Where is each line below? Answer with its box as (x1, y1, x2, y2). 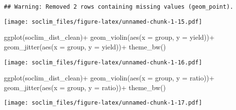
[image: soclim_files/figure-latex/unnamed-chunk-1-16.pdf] (4, 59, 202, 66)
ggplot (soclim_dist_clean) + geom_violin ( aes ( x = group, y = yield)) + (4, 32, 215, 42)
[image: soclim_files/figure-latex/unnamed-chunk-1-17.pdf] (4, 99, 202, 107)
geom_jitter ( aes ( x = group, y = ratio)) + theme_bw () (4, 82, 166, 92)
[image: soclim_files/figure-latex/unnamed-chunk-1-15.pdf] (4, 18, 202, 25)
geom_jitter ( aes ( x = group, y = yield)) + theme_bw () (4, 41, 166, 51)
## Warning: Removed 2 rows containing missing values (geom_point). (4, 3, 234, 10)
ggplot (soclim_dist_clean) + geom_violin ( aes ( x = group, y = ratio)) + (4, 73, 215, 83)
